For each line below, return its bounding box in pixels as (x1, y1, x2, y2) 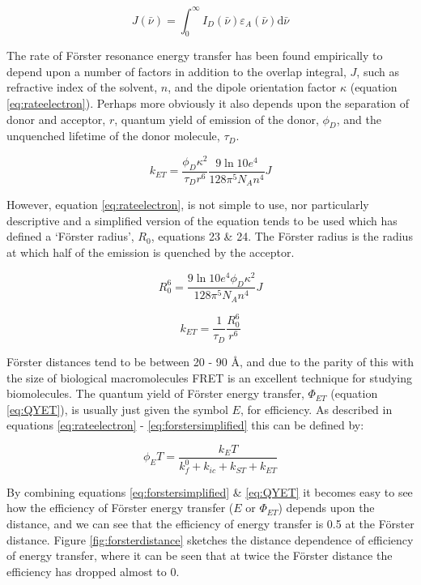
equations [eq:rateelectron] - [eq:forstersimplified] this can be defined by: (6, 416, 364, 433)
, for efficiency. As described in (240, 400, 393, 417)
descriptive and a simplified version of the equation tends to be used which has (6, 211, 398, 228)
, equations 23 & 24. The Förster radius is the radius (151, 228, 413, 245)
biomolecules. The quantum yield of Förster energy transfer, (6, 385, 304, 402)
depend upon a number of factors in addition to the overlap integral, (6, 62, 347, 79)
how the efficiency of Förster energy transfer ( (6, 499, 234, 516)
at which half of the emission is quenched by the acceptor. (6, 244, 295, 261)
